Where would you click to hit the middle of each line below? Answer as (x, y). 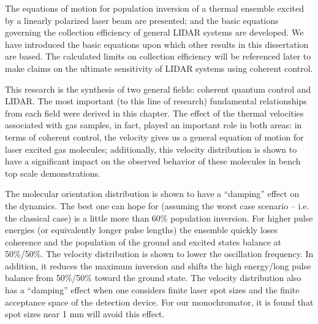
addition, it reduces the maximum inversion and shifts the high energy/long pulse (158, 265)
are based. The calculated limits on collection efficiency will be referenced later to (158, 56)
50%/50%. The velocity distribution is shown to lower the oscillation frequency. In (159, 254)
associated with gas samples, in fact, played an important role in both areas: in (153, 125)
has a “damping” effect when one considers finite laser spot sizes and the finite (152, 290)
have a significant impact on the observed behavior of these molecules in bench (153, 161)
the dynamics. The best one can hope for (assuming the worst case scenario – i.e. (157, 205)
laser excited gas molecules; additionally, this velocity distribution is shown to (151, 149)
